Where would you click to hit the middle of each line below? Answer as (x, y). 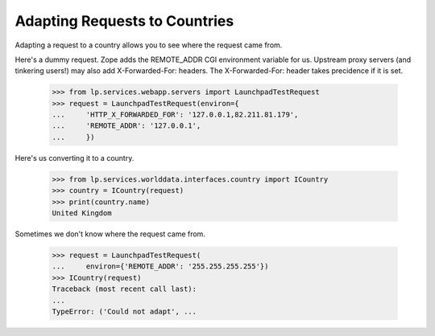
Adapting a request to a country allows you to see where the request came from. (149, 45)
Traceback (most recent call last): (124, 289)
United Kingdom (82, 213)
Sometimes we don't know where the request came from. (110, 234)
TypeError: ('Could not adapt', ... (124, 311)
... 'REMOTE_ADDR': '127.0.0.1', (126, 126)
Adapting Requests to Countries (124, 21)
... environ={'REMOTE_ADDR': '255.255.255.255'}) (160, 266)
